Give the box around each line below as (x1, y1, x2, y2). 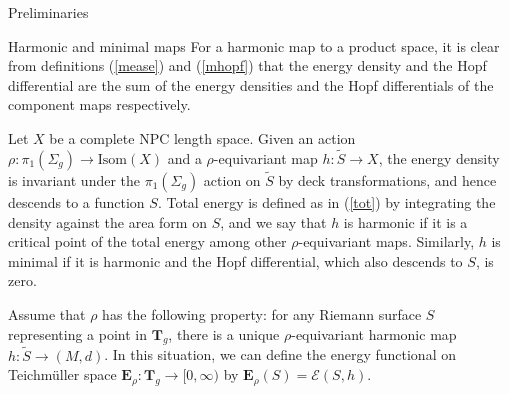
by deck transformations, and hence (278, 170, 497, 190)
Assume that (8, 303, 86, 324)
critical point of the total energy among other (8, 231, 287, 252)
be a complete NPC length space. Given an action (49, 127, 356, 148)
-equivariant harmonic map (291, 323, 457, 344)
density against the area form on (8, 211, 207, 232)
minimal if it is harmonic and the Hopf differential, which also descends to (8, 250, 463, 271)
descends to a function (8, 192, 145, 212)
